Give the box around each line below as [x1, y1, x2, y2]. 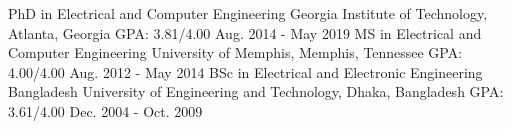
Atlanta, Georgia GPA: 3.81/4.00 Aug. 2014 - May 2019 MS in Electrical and [8, 22, 482, 43]
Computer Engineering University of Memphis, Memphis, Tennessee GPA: [8, 42, 463, 63]
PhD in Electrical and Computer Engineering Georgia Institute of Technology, [8, 3, 488, 23]
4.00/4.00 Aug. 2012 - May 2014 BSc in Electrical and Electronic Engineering [8, 61, 483, 82]
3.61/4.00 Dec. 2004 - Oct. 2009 [8, 100, 203, 121]
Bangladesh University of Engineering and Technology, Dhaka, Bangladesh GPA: [8, 81, 504, 102]
